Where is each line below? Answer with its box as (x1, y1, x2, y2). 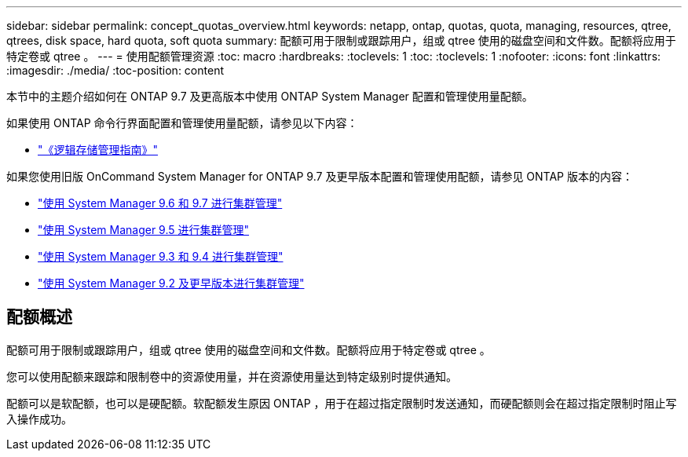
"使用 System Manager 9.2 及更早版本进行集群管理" (38, 276, 305, 290)
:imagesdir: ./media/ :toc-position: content (6, 64, 224, 77)
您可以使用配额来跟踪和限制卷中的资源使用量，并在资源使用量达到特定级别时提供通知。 (6, 369, 457, 383)
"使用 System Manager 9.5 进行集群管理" (38, 223, 250, 236)
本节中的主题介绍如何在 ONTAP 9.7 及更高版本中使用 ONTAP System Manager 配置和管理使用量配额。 (6, 90, 533, 103)
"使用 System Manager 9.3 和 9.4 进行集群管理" (38, 250, 284, 263)
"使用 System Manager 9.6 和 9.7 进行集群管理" (38, 196, 283, 210)
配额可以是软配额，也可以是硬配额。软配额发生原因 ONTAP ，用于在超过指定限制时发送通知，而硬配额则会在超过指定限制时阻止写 (6, 396, 677, 410)
